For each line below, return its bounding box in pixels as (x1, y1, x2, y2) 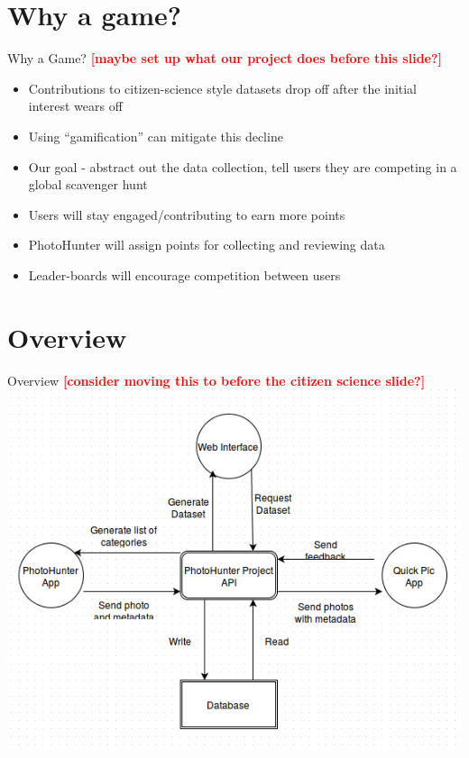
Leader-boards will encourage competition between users (28, 265, 341, 284)
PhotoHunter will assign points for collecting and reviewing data (28, 235, 385, 254)
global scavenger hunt (28, 175, 148, 194)
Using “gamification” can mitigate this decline (28, 126, 283, 145)
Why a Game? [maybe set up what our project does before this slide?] (7, 49, 443, 68)
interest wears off (28, 96, 123, 115)
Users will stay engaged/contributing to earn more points (28, 205, 345, 224)
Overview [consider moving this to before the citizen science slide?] (7, 370, 426, 389)
